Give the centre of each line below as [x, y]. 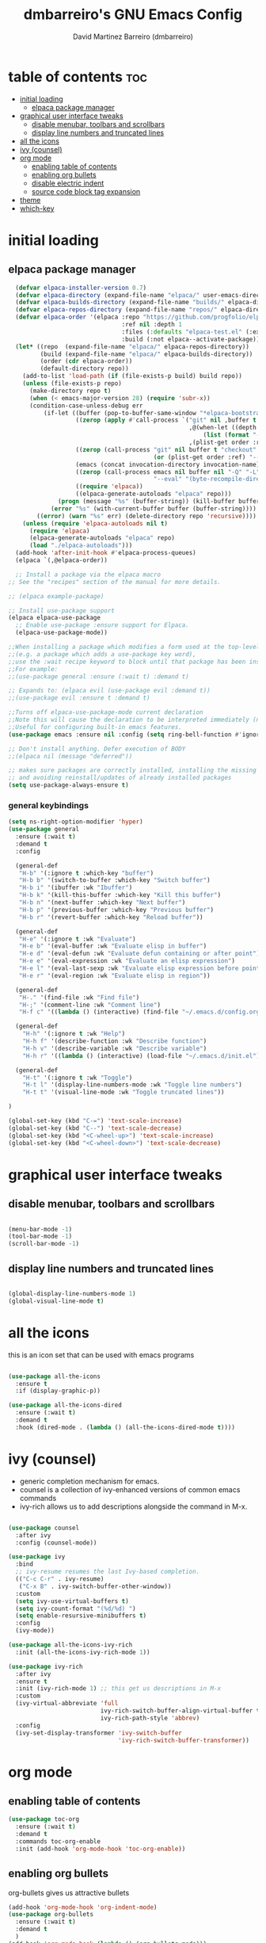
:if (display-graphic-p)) [58, 1391]
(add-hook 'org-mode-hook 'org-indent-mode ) [83, 1907]
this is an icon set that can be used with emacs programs [101, 1355]
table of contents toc [78, 76]
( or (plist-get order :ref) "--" [208, 457]
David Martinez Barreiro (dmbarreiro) [133, 36]
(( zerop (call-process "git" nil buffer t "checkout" [166, 449]
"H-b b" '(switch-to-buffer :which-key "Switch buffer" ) [115, 880]
